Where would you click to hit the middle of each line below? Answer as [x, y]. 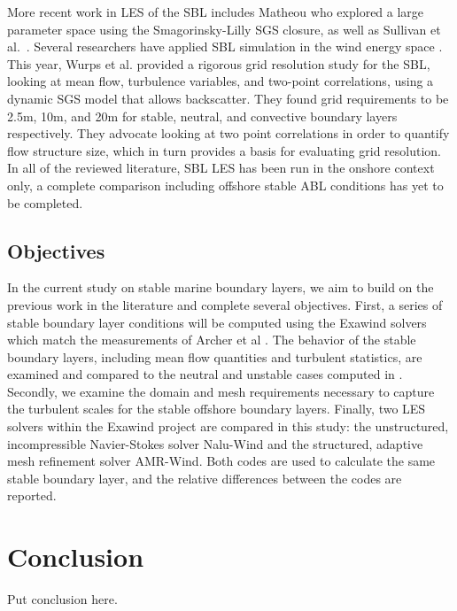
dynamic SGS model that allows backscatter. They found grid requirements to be [228, 98]
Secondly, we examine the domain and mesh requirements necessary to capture [221, 391]
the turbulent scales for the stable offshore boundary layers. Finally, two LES [217, 409]
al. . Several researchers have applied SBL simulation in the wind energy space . [225, 46]
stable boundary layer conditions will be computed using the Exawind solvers [217, 322]
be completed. [45, 202]
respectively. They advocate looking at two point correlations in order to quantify [228, 133]
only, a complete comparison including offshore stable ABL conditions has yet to [225, 185]
